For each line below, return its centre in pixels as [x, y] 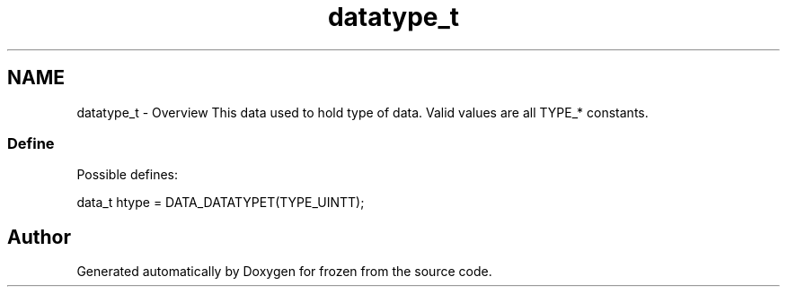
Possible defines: [128, 175]
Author [39, 237]
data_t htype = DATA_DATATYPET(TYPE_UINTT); [221, 203]
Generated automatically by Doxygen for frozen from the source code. [284, 272]
